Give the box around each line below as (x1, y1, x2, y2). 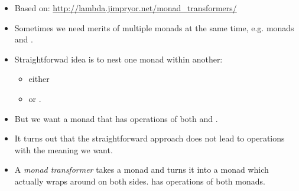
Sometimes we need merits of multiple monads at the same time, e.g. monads (14, 21, 294, 34)
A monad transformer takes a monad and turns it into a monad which (14, 163, 269, 176)
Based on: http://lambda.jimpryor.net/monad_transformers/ (14, 2, 237, 14)
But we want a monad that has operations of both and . (14, 112, 218, 124)
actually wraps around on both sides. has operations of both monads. (14, 174, 265, 187)
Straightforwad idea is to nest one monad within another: (14, 52, 223, 65)
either (28, 73, 50, 85)
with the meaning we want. (14, 143, 113, 156)
